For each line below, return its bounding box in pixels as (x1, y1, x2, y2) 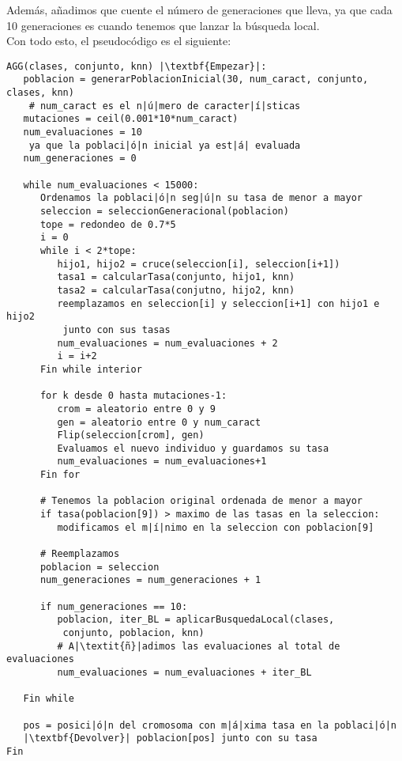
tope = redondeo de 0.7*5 (39, 218, 176, 230)
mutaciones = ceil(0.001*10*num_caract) (23, 113, 239, 125)
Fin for (39, 469, 81, 481)
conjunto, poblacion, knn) (62, 627, 205, 638)
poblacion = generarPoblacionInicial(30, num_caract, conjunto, (23, 74, 369, 85)
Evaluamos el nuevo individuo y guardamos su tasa (57, 442, 329, 454)
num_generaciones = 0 (23, 153, 137, 165)
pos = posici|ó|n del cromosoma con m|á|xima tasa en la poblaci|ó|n (23, 719, 396, 731)
